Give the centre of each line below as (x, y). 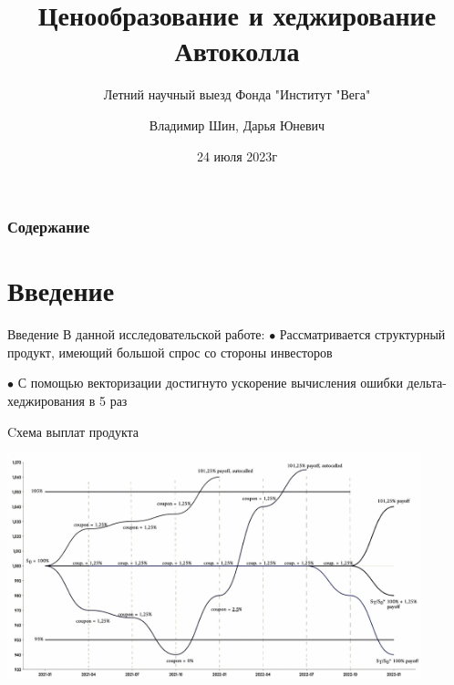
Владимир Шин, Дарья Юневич (237, 125)
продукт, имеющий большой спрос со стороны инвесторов (170, 352)
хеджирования (46, 400)
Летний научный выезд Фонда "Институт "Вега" (237, 94)
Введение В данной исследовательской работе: (136, 334)
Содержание (49, 227)
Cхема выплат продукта (73, 431)
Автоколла (237, 51)
